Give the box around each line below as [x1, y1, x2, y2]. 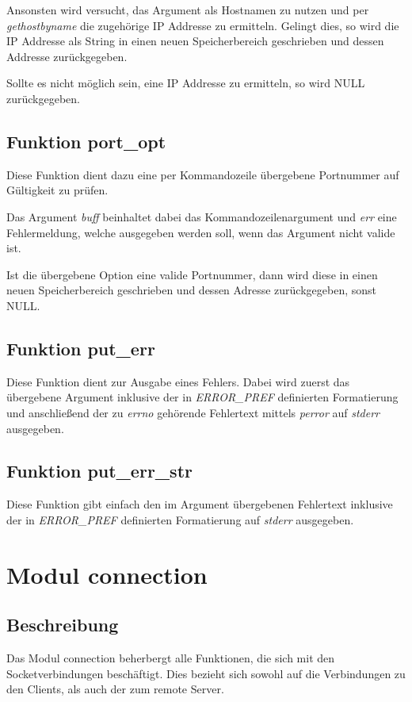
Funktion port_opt [6, 129, 166, 153]
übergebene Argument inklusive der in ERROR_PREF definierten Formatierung [6, 389, 399, 405]
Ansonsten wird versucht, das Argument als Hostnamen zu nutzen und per [6, 2, 369, 17]
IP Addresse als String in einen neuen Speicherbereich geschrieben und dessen [6, 33, 384, 49]
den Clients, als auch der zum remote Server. [6, 681, 224, 697]
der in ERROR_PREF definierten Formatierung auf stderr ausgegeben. [6, 511, 354, 527]
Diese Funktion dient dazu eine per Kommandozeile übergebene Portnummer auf [6, 166, 399, 182]
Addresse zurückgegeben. [6, 48, 128, 64]
